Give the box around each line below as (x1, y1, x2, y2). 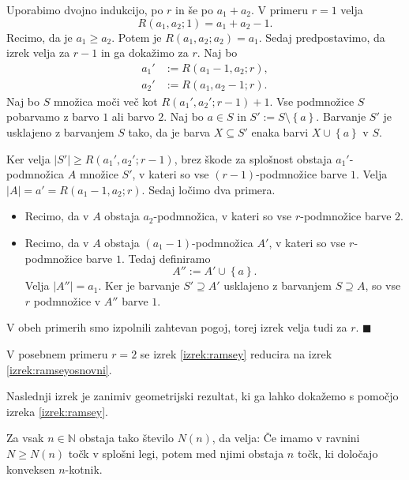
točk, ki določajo (297, 444, 378, 461)
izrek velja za (6, 44, 70, 61)
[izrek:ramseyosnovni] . (6, 361, 112, 377)
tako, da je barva (128, 124, 211, 141)
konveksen (6, 460, 55, 477)
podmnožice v (33, 292, 101, 309)
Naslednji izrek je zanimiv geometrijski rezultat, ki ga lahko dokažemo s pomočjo (6, 388, 399, 404)
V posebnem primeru (6, 345, 108, 362)
